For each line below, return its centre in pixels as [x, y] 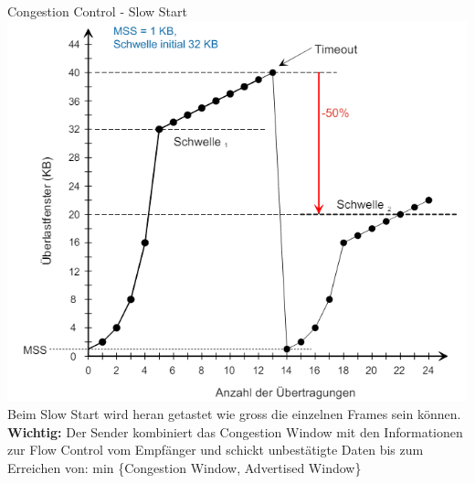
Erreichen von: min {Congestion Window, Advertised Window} [185, 467]
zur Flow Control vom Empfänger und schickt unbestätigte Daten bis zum [216, 450]
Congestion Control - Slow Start [97, 11]
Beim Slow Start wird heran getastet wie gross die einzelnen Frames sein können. [234, 413]
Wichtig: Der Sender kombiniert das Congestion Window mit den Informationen [235, 431]
